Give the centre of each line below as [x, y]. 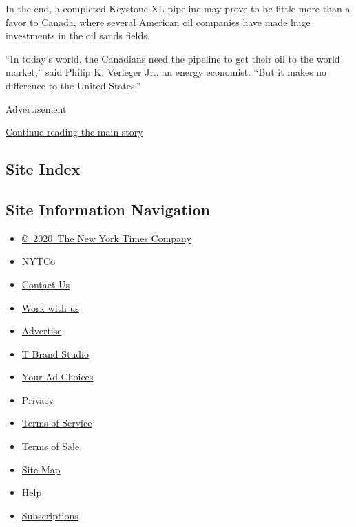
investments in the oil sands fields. [78, 35]
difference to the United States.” [73, 85]
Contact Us [46, 284]
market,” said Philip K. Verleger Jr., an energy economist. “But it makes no [166, 72]
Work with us [50, 307]
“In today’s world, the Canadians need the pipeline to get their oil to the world [173, 58]
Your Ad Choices [57, 377]
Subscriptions [50, 515]
